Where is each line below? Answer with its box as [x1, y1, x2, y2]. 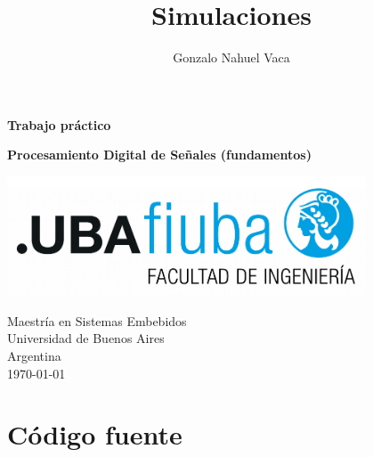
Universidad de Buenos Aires [7, 329, 165, 347]
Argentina [7, 347, 61, 365]
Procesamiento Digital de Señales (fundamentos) [7, 145, 312, 164]
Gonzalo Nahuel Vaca [173, 48, 290, 67]
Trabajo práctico [7, 115, 111, 134]
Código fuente [7, 416, 182, 453]
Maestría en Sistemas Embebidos [7, 311, 187, 330]
